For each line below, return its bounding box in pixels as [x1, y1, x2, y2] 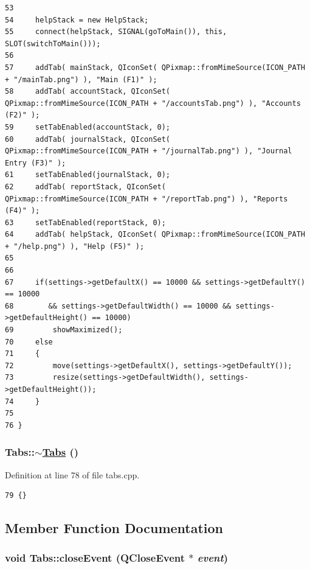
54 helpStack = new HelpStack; [5, 15, 149, 24]
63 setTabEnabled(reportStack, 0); [5, 218, 166, 227]
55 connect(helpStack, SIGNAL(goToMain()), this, [5, 27, 227, 37]
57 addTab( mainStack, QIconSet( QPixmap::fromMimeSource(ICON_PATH [5, 63, 305, 72]
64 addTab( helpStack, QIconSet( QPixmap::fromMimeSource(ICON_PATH [5, 230, 305, 239]
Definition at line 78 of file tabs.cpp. [5, 468, 140, 481]
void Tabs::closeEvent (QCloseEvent [5, 550, 185, 565]
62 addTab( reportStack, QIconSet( [5, 182, 166, 191]
